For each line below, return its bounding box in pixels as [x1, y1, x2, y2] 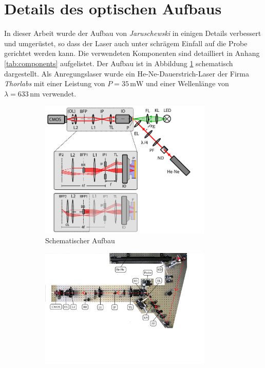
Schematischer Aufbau [45, 235, 115, 246]
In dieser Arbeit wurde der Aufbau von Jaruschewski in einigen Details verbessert [4, 28, 261, 38]
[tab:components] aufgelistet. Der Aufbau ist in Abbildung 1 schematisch [4, 57, 233, 68]
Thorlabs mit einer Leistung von [4, 78, 105, 89]
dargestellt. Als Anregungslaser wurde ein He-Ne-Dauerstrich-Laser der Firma [4, 68, 249, 79]
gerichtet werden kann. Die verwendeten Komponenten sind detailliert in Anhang [4, 48, 260, 59]
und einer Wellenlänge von [145, 78, 229, 89]
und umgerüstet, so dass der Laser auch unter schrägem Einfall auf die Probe [4, 37, 248, 48]
